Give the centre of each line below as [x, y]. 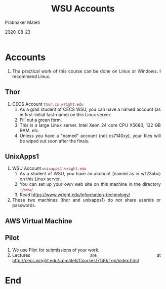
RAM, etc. [30, 130]
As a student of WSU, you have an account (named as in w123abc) [90, 174]
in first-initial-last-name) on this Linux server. [65, 114]
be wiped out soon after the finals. [54, 141]
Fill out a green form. [41, 120]
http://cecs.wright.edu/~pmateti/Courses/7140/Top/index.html [76, 260]
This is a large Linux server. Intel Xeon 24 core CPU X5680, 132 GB [90, 125]
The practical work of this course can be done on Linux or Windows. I [86, 71]
